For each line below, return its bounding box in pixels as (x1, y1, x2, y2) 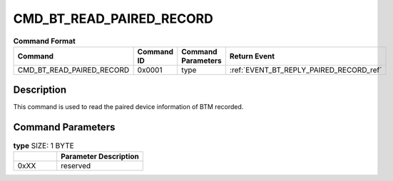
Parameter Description (61, 151, 139, 161)
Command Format (13, 36, 76, 46)
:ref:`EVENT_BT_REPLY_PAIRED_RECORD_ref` (229, 65, 382, 75)
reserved (61, 160, 91, 170)
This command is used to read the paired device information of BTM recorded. (13, 103, 244, 111)
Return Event (229, 51, 275, 61)
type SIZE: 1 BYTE (13, 140, 74, 150)
